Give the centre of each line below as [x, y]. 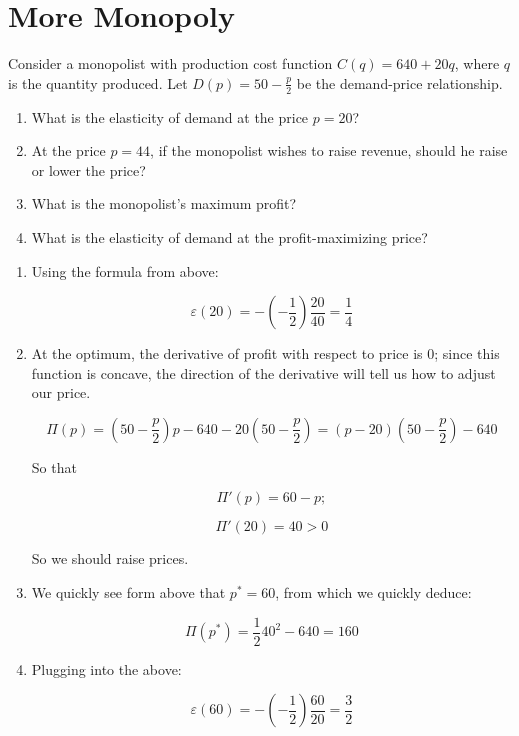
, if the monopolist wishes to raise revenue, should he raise [329, 150]
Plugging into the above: [106, 668]
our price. [61, 392]
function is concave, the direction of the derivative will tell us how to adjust [263, 372]
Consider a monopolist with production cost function [170, 63]
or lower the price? [88, 169]
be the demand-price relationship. [399, 82]
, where [477, 63]
